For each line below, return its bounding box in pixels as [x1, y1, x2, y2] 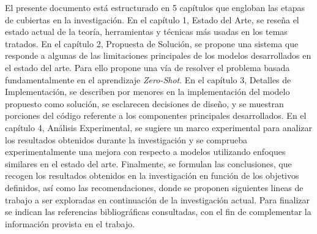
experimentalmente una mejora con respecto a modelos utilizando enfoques [5, 145, 286, 158]
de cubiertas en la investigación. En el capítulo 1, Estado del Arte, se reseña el [5, 13, 299, 26]
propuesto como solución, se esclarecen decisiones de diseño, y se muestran [5, 97, 284, 110]
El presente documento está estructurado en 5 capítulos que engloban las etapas [5, 1, 305, 13]
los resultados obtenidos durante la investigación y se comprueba [5, 133, 248, 146]
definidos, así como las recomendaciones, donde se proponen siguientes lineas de [5, 181, 304, 194]
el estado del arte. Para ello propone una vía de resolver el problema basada [5, 61, 290, 74]
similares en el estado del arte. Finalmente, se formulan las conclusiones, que [5, 157, 292, 170]
